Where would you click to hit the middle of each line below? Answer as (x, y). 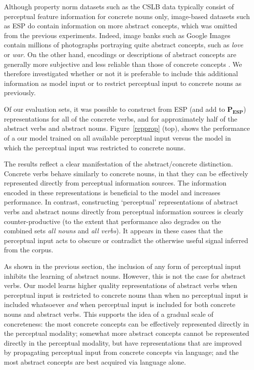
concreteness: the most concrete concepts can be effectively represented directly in (127, 323)
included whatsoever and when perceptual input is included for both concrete (120, 304)
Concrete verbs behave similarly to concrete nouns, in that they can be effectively (126, 173)
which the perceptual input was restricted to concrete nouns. (95, 147)
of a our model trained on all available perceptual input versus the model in (117, 137)
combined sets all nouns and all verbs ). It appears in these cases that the (113, 231)
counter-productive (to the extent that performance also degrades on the (113, 221)
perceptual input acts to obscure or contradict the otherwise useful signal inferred (126, 240)
